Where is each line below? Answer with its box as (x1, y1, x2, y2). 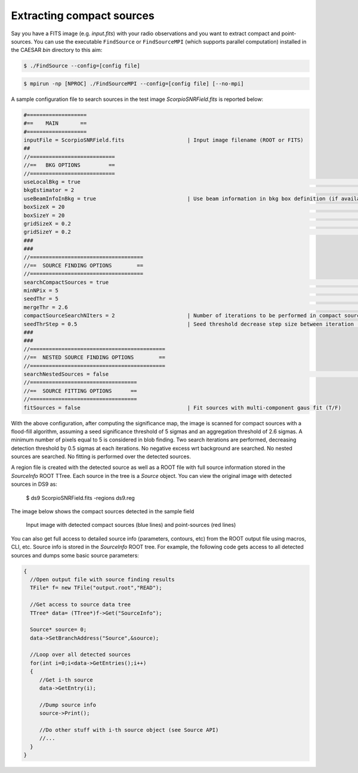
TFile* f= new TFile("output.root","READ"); (30, 584, 162, 591)
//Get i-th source (39, 676, 94, 683)
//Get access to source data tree (30, 601, 131, 608)
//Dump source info (39, 701, 97, 708)
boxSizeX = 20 (23, 204, 65, 210)
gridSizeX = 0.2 (23, 220, 72, 227)
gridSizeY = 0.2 (23, 229, 72, 235)
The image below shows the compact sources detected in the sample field (11, 508, 195, 515)
